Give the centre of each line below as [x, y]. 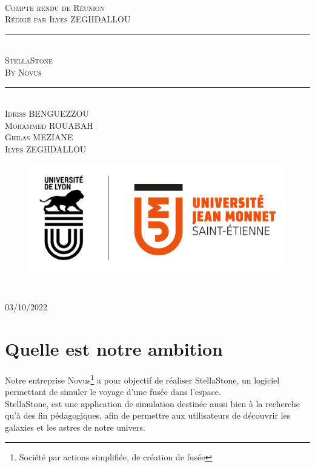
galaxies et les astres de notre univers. [75, 427]
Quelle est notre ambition [114, 349]
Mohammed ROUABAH [49, 125]
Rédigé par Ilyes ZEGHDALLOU [68, 19]
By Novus [23, 72]
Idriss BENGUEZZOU [47, 113]
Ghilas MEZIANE [39, 137]
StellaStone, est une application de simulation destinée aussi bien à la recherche [152, 403]
